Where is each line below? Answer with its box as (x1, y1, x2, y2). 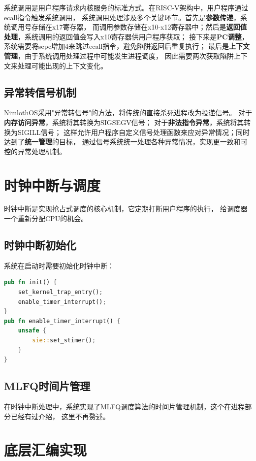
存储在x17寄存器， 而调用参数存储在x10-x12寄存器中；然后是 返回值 (31, 22, 247, 32)
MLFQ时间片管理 (4, 378, 91, 394)
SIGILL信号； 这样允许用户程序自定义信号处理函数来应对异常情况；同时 (17, 127, 250, 137)
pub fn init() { (4, 279, 57, 286)
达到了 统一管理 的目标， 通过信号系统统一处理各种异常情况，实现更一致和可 (4, 136, 248, 147)
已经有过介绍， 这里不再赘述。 (10, 411, 110, 421)
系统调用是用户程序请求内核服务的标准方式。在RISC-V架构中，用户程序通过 (4, 2, 249, 12)
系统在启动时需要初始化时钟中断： (4, 260, 114, 270)
